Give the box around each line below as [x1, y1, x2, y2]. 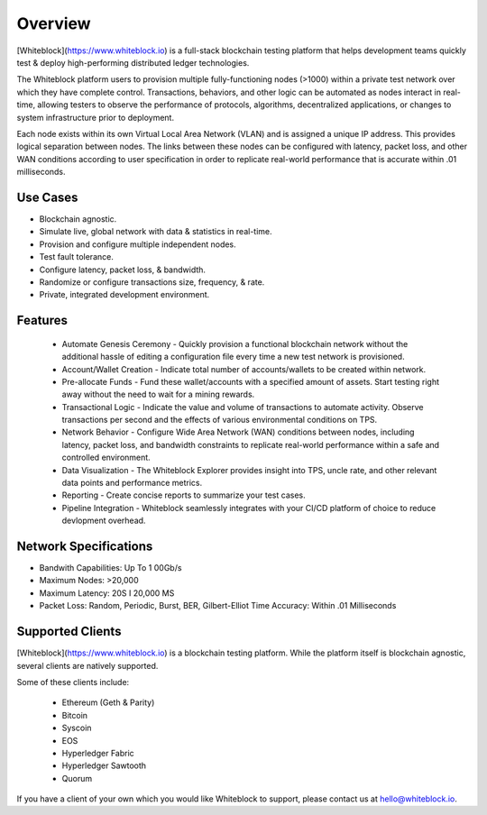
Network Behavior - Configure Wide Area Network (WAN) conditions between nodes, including [61, 426, 415, 437]
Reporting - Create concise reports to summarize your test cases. [61, 490, 306, 500]
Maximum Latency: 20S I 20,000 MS [39, 587, 175, 599]
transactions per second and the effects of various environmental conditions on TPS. [61, 415, 378, 426]
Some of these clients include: [16, 676, 130, 687]
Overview [16, 14, 91, 33]
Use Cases [16, 189, 78, 205]
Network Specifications [16, 539, 153, 554]
